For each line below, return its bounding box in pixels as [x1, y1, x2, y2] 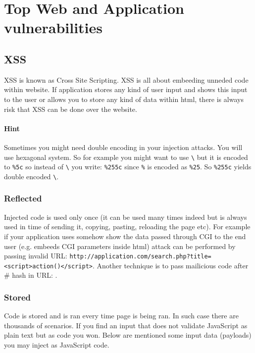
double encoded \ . [4, 171, 59, 181]
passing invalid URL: [4, 251, 67, 261]
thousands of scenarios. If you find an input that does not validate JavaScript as [4, 320, 248, 330]
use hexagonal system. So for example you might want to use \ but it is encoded [4, 151, 248, 162]
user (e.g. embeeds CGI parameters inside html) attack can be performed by [4, 241, 236, 251]
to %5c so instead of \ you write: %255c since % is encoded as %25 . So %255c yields [4, 161, 252, 172]
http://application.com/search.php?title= [69, 253, 211, 260]
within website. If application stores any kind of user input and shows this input [4, 84, 248, 95]
